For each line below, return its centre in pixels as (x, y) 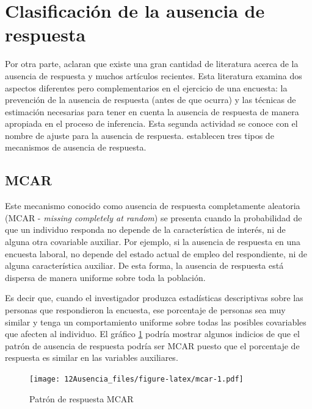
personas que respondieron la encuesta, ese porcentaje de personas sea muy (145, 310)
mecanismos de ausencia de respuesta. (76, 147)
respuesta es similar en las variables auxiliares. (92, 357)
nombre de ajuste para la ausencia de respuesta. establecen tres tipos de (140, 135)
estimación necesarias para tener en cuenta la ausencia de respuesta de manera (152, 111)
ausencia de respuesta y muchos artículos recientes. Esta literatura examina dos (154, 75)
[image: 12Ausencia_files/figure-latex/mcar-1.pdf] (136, 379)
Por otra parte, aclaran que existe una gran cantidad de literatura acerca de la (152, 64)
